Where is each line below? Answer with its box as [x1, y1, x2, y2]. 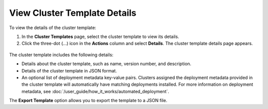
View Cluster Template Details [9, 7, 136, 18]
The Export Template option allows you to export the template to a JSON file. [9, 98, 167, 104]
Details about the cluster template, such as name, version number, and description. [21, 61, 192, 67]
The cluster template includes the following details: [9, 52, 114, 58]
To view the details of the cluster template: [9, 25, 96, 31]
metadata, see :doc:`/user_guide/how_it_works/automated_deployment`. [21, 88, 170, 94]
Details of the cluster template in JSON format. [21, 68, 117, 73]
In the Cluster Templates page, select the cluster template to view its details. [21, 34, 180, 39]
